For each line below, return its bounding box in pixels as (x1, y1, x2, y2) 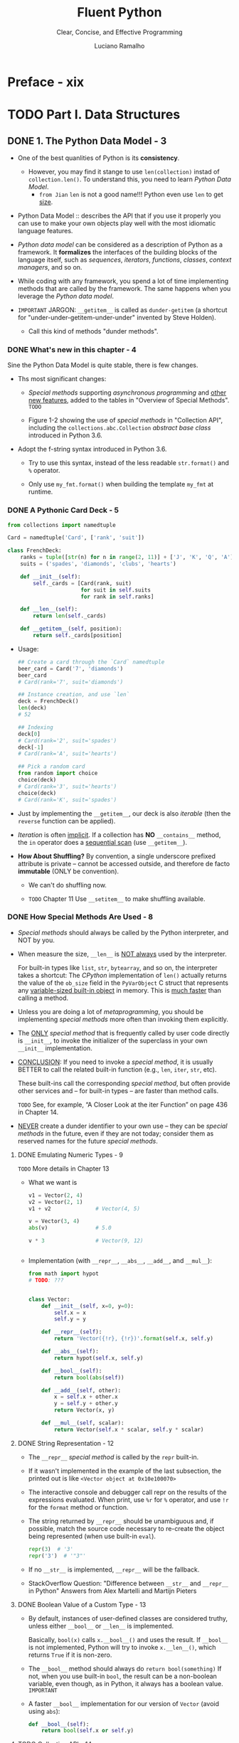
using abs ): (28, 1707, 60, 1715)
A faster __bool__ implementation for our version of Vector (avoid (28, 1699, 219, 1707)
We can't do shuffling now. (28, 880, 107, 889)
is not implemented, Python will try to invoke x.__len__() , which (28, 1643, 216, 1651)
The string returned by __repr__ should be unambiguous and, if (28, 1516, 215, 1525)
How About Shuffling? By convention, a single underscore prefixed (17, 851, 216, 860)
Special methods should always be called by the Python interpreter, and (17, 928, 229, 937)
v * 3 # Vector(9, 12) (28, 1237, 144, 1244)
